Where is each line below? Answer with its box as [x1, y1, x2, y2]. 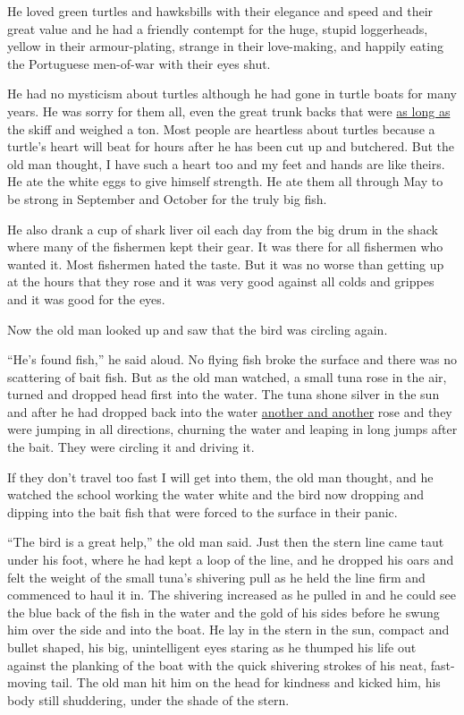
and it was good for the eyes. [7, 289, 165, 308]
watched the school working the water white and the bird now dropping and [7, 485, 425, 504]
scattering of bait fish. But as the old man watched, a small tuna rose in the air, [7, 367, 447, 386]
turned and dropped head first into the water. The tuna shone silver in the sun [7, 385, 440, 404]
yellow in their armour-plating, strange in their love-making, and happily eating [7, 37, 443, 55]
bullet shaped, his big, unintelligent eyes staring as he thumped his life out [7, 638, 417, 656]
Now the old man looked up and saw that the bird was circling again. [7, 319, 388, 338]
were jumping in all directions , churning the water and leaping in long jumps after [7, 420, 458, 438]
